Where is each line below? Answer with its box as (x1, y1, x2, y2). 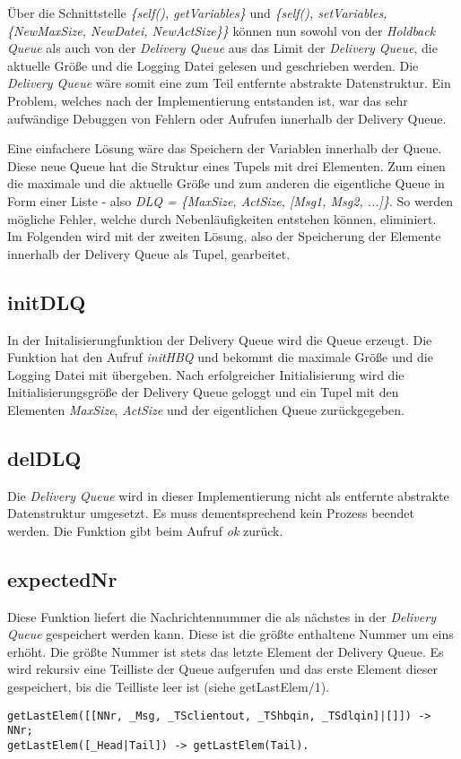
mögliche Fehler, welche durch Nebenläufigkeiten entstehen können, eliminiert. (7, 209, 437, 228)
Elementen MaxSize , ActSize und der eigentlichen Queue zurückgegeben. (7, 400, 404, 418)
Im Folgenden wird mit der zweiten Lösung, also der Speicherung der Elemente (7, 227, 441, 246)
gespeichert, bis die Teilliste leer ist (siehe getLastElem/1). (7, 677, 330, 696)
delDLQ (7, 444, 82, 471)
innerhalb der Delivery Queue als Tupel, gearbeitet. (7, 244, 291, 263)
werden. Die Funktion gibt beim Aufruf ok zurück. (7, 521, 283, 539)
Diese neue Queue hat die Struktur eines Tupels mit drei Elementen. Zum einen (7, 156, 446, 175)
